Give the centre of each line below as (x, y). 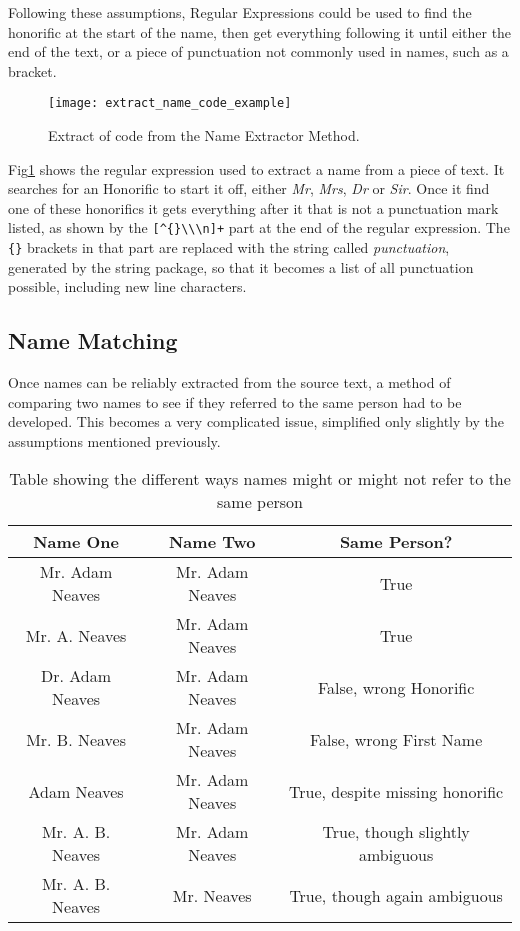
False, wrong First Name (396, 739)
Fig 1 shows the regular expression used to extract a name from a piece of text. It (256, 168)
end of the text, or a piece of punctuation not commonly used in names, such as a (258, 51)
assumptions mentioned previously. (114, 440)
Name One (76, 542)
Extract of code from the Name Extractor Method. (204, 135)
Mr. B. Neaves (76, 739)
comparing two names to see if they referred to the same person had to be (235, 401)
